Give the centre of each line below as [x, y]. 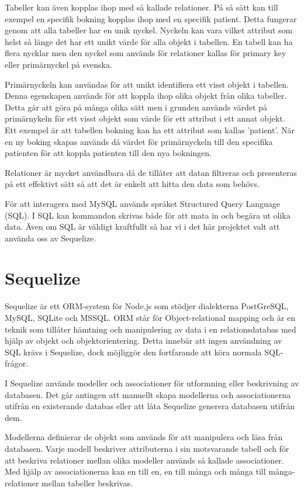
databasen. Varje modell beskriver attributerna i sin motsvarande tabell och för [147, 448]
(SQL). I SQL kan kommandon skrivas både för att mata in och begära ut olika [148, 215]
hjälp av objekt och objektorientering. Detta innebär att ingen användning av [144, 340]
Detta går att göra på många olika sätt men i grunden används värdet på [136, 107]
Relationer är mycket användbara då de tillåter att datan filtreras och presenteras [151, 172]
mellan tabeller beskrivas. [87, 483]
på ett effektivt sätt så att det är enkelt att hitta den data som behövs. [132, 184]
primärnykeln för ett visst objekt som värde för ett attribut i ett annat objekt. [145, 118]
